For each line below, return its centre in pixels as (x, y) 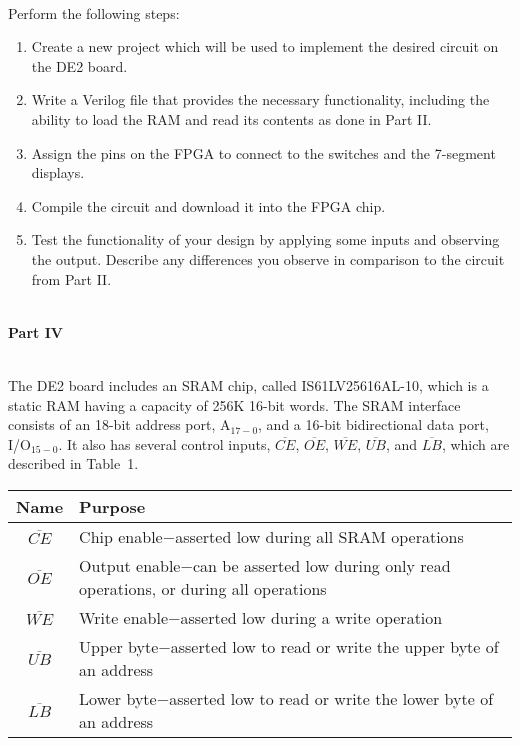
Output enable (130, 565)
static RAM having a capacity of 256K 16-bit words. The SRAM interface (234, 404)
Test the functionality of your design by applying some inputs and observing (265, 239)
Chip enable (121, 536)
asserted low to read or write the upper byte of (334, 646)
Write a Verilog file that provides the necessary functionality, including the (260, 99)
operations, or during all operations (203, 588)
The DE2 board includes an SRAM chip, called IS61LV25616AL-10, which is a (248, 384)
